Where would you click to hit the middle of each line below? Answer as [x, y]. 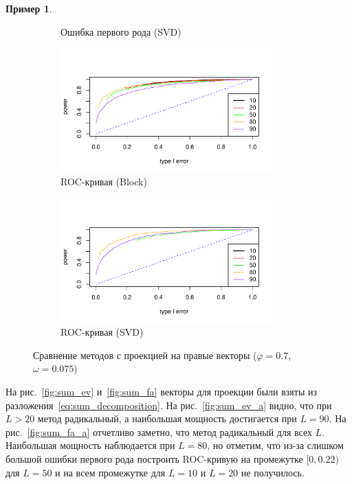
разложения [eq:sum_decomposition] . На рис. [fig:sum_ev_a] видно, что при [169, 405]
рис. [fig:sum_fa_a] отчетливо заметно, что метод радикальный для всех [159, 431]
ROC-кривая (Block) [104, 182]
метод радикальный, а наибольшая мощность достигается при [167, 418]
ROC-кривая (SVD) [102, 332]
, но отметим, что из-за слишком [275, 445]
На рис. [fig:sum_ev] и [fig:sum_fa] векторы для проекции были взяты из [162, 391]
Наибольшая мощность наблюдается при [90, 445]
